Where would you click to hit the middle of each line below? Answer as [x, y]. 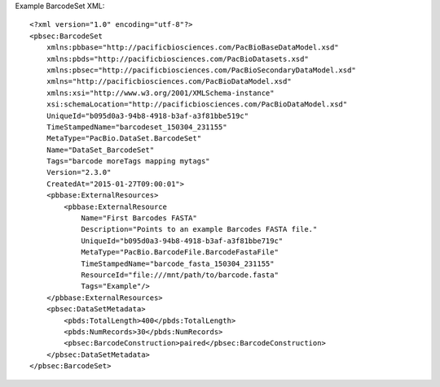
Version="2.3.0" [79, 172]
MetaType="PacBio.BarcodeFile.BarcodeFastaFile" [180, 252]
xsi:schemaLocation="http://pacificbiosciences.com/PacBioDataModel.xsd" [197, 104]
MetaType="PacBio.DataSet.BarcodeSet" [124, 139]
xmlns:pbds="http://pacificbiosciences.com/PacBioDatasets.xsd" [177, 59]
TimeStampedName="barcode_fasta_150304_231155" [178, 263]
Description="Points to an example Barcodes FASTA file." [199, 229]
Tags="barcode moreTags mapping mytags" [128, 161]
